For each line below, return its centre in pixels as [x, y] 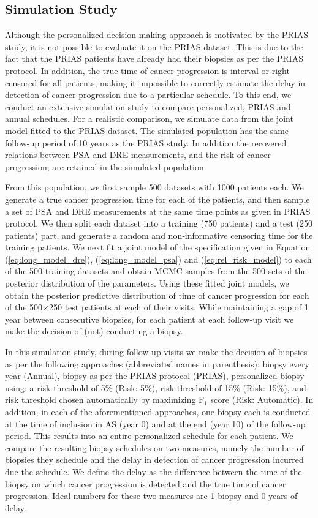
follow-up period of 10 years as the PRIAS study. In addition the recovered [146, 142]
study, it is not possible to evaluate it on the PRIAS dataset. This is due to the [154, 46]
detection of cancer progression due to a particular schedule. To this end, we [148, 95]
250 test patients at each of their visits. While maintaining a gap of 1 [179, 307]
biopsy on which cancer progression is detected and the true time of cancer [146, 483]
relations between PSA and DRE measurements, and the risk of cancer [138, 155]
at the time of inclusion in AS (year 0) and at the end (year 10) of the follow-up [155, 423]
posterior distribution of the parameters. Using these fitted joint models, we [147, 283]
